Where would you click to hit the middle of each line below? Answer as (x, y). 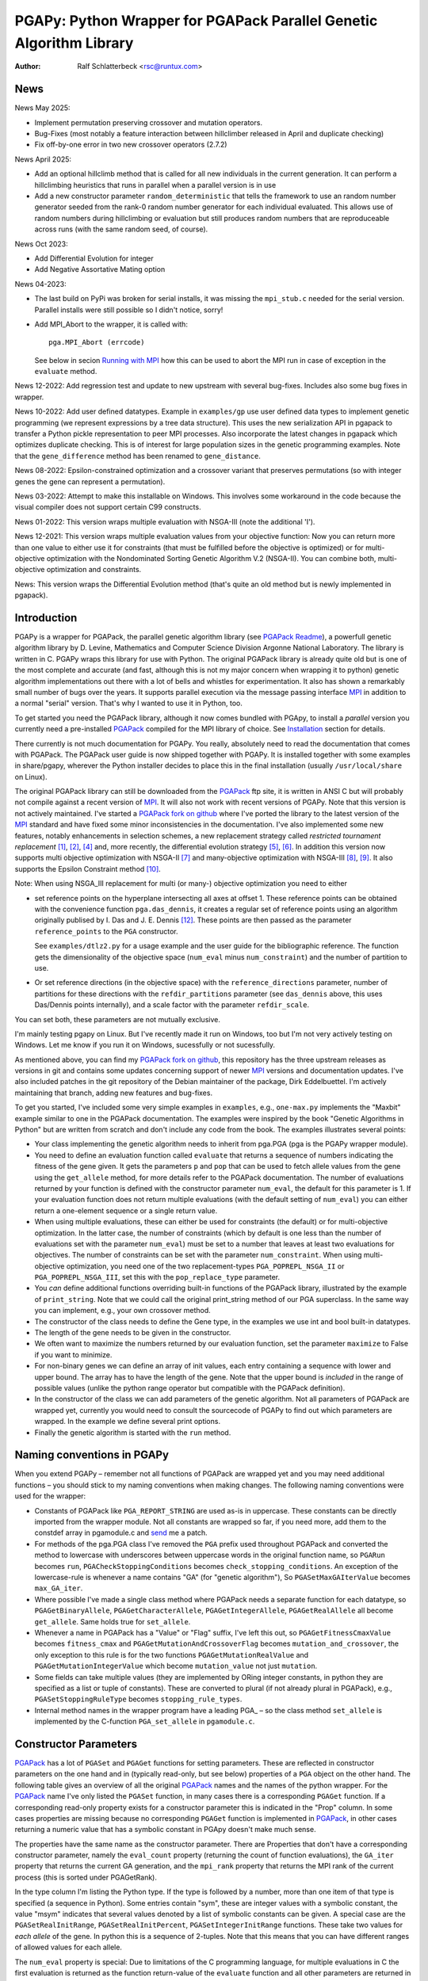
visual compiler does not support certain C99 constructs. (108, 507)
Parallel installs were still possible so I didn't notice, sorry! (129, 310)
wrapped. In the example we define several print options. (128, 1422)
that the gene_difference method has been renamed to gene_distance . (138, 456)
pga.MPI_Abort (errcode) (97, 342)
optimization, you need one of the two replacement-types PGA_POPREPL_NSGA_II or (205, 1266)
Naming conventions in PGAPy (92, 1455)
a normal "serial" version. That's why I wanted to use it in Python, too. (129, 703)
